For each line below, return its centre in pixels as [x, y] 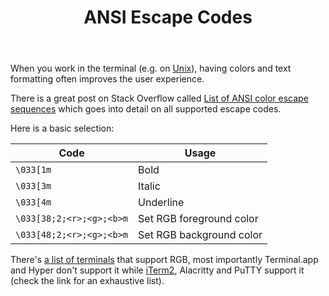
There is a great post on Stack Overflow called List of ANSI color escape [159, 98]
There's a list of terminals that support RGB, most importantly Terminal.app [164, 260]
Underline [161, 203]
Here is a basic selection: [62, 128]
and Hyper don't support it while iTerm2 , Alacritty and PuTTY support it [157, 270]
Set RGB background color [200, 235]
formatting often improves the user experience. [107, 79]
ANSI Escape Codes [168, 17]
